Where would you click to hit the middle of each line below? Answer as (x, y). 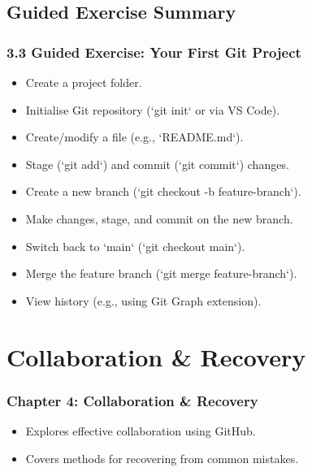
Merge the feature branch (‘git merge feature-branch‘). (161, 273)
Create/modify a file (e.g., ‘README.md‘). (134, 137)
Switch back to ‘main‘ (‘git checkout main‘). (135, 246)
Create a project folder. (84, 82)
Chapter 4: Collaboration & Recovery (132, 400)
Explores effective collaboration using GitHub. (141, 430)
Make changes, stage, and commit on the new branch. (159, 218)
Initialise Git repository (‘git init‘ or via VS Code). (153, 109)
